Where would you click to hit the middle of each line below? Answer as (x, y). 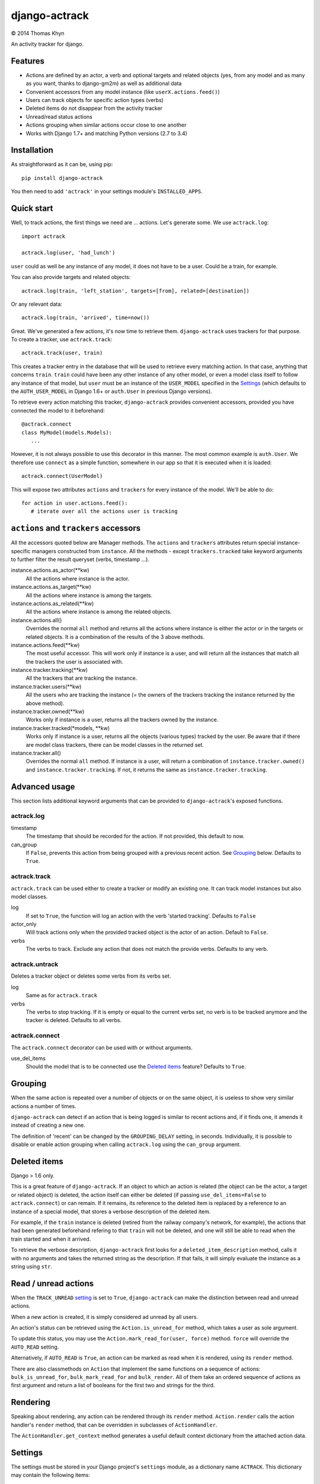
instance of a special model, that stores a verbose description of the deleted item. (111, 1212)
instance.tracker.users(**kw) (46, 686)
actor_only (24, 924)
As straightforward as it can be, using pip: (62, 164)
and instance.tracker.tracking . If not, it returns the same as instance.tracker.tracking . (147, 769)
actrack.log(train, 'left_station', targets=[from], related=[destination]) (136, 291)
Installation (32, 150)
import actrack (44, 236)
